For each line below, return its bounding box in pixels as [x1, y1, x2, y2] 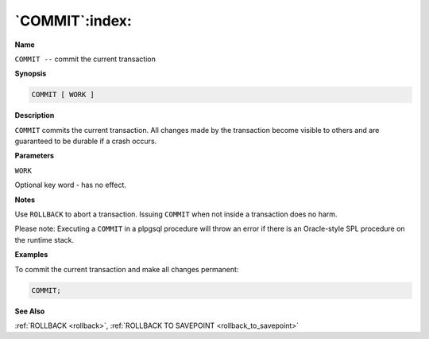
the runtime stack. [14, 235, 75, 244]
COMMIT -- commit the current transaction [14, 54, 157, 64]
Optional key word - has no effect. [14, 180, 127, 190]
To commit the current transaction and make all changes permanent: [14, 264, 239, 274]
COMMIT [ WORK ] [31, 90, 95, 99]
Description [14, 111, 55, 120]
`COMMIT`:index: [14, 12, 133, 29]
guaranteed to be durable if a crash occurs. [14, 136, 157, 146]
